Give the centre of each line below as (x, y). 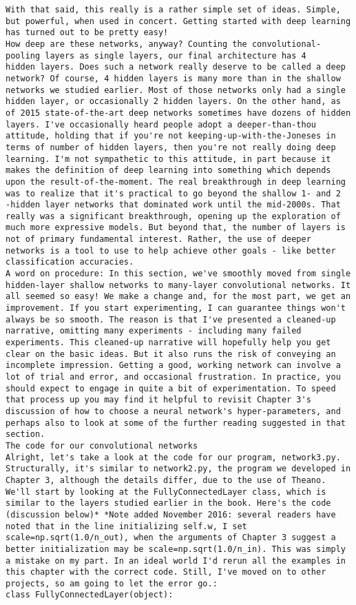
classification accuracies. (70, 262)
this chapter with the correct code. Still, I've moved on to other (166, 572)
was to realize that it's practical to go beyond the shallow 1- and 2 (173, 193)
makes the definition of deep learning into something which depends (168, 171)
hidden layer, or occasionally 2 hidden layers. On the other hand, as (173, 102)
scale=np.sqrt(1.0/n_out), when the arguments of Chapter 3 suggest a (171, 538)
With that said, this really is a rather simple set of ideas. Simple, (173, 10)
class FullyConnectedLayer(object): (90, 595)
